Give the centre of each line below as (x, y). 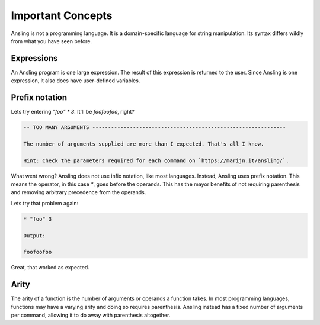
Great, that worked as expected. (50, 268)
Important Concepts (62, 15)
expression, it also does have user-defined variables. (76, 81)
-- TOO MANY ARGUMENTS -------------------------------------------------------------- (155, 128)
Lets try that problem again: (45, 203)
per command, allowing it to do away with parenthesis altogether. (91, 315)
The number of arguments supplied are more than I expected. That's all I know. (144, 144)
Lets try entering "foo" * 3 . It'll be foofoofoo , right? (73, 112)
